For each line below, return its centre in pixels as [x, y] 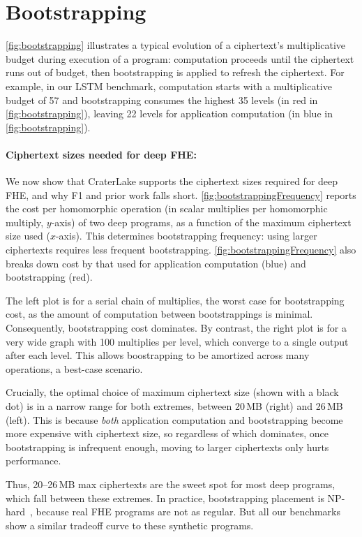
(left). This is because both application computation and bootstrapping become [174, 419]
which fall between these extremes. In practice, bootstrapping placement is [165, 498]
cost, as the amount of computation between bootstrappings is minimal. [159, 314]
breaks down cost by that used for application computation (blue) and [156, 263]
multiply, [25, 222]
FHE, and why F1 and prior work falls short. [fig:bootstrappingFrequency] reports [181, 194]
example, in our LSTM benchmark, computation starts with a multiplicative [169, 86]
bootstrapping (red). [49, 277]
